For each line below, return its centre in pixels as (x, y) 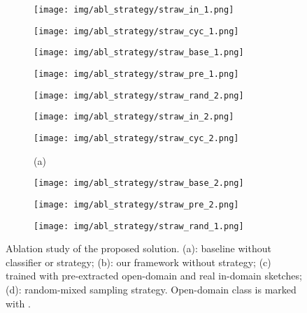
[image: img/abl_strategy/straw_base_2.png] (139, 183)
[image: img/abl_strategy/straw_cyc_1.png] (136, 31)
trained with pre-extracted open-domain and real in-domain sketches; (154, 276)
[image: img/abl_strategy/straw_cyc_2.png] (136, 138)
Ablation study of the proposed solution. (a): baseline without (138, 248)
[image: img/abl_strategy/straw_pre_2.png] (136, 204)
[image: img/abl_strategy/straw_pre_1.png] (136, 74)
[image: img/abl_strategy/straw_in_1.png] (134, 10)
